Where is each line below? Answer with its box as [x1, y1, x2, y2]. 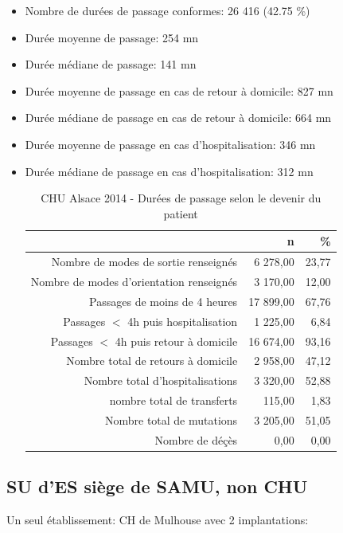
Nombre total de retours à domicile [66, 352, 238, 369]
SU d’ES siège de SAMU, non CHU [6, 474, 308, 499]
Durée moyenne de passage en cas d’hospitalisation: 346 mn [25, 135, 316, 152]
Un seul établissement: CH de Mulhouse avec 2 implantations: [6, 511, 309, 528]
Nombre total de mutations [104, 411, 238, 428]
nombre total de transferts [109, 392, 238, 409]
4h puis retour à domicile [115, 332, 238, 349]
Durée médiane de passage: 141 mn [25, 56, 197, 73]
